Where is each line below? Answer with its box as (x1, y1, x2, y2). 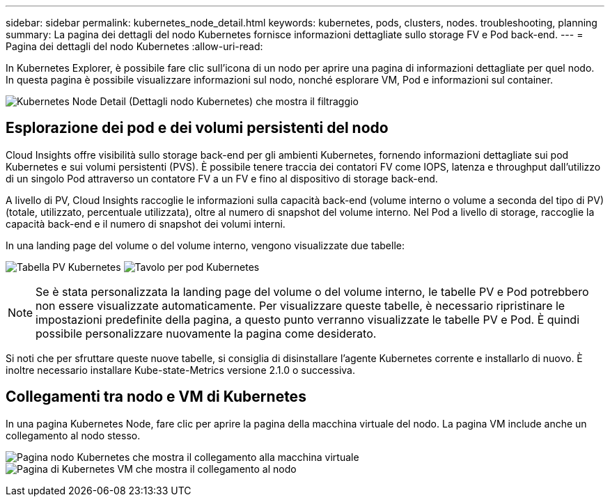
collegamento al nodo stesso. (6, 429, 141, 441)
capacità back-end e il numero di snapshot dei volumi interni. (6, 217, 286, 230)
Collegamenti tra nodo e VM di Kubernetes (6, 388, 306, 406)
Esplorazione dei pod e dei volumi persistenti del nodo (6, 119, 389, 137)
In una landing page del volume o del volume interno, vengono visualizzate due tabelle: (6, 239, 405, 251)
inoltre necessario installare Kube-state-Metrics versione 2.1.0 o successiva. (6, 363, 356, 376)
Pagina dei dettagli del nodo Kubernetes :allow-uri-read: (6, 40, 263, 52)
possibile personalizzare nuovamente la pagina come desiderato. (36, 326, 377, 340)
